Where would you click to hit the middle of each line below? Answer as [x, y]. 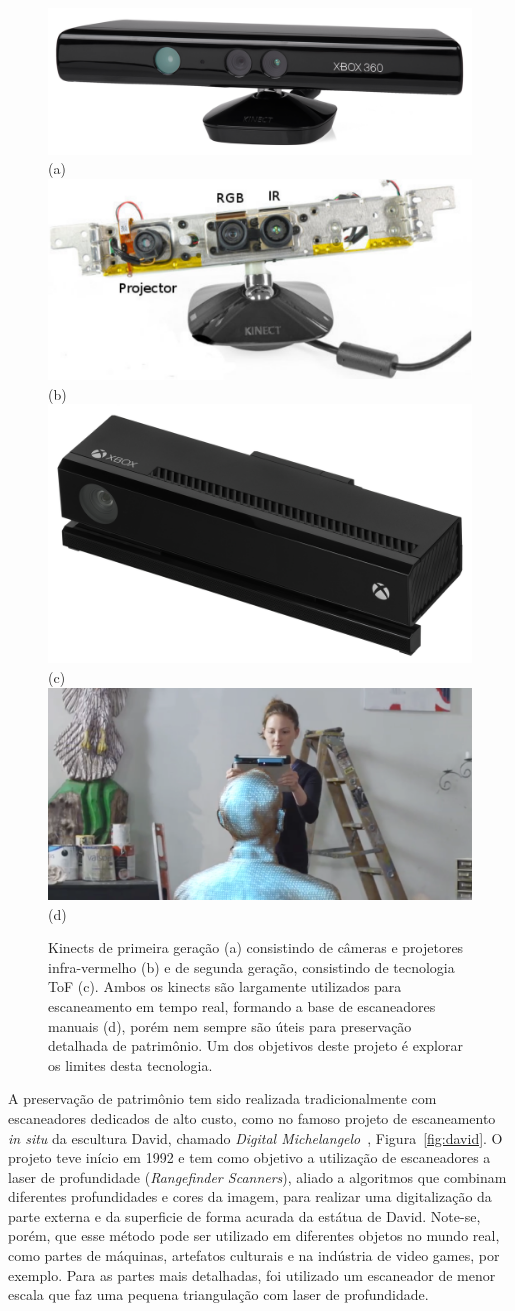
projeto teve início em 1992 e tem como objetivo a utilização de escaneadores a [249, 1157]
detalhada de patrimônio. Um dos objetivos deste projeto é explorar [255, 1045]
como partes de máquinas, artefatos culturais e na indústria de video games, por [254, 1255]
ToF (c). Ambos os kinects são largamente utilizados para [225, 986]
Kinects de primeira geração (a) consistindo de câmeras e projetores [256, 947]
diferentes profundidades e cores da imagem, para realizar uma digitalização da [250, 1196]
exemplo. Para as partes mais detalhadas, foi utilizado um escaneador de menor [252, 1274]
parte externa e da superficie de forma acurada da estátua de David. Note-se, [244, 1215]
